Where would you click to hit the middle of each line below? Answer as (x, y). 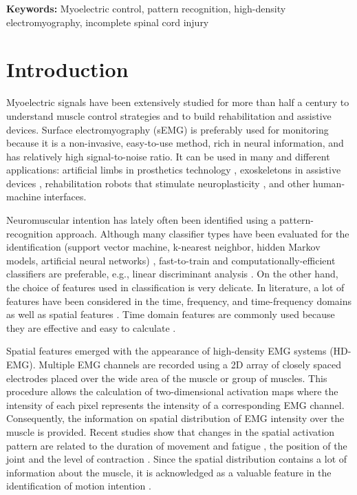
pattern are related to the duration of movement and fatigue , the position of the (177, 445)
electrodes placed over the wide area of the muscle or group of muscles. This (167, 378)
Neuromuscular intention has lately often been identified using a (141, 220)
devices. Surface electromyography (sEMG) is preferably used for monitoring (167, 129)
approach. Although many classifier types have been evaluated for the (203, 233)
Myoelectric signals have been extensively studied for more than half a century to (178, 102)
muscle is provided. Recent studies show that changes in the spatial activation (171, 431)
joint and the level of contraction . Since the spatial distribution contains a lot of (177, 459)
